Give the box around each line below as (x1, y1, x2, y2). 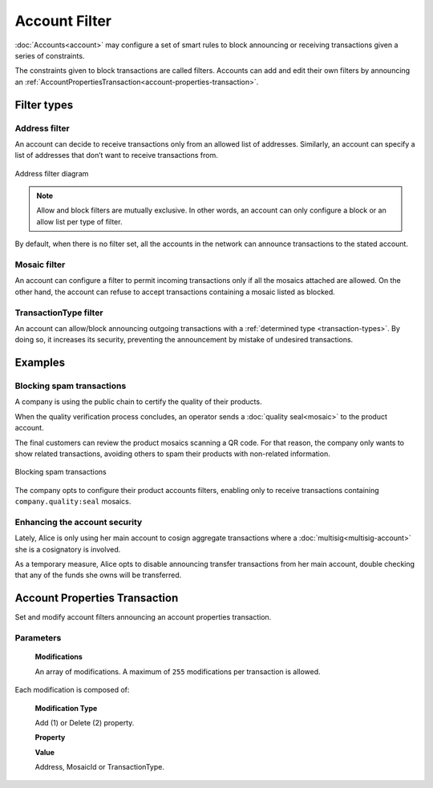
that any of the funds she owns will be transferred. (14, 570, 182, 580)
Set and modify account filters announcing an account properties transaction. (14, 612, 272, 622)
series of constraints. (14, 51, 85, 60)
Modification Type (34, 703, 98, 713)
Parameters (14, 632, 62, 644)
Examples (14, 356, 66, 370)
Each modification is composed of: (14, 685, 130, 695)
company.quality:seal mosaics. (14, 497, 132, 507)
